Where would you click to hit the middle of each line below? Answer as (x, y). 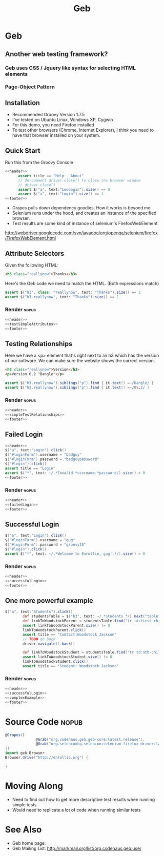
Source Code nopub (44, 722)
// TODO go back (39, 639)
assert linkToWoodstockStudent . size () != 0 (67, 657)
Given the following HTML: (32, 265)
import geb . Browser (25, 753)
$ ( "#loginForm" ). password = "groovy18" (46, 545)
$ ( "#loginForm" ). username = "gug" (40, 540)
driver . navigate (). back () (49, 644)
